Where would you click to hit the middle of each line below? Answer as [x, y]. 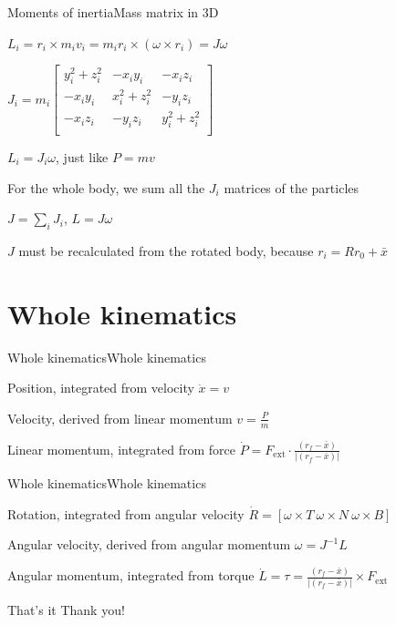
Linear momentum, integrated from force [122, 449]
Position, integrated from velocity [101, 388]
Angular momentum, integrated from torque [131, 575]
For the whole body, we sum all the [106, 187]
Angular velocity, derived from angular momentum [149, 544]
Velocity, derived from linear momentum [120, 418]
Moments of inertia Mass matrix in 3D [113, 12]
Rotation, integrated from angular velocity [126, 513]
